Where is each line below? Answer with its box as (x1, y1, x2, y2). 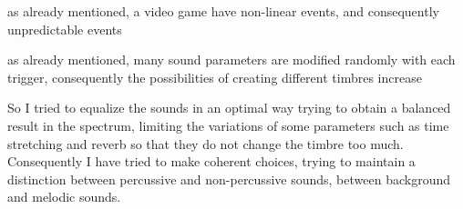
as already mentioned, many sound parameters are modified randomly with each (7, 50, 456, 69)
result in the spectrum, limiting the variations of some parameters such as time (7, 115, 449, 134)
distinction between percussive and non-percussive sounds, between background (7, 169, 450, 188)
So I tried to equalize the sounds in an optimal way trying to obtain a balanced (7, 98, 451, 117)
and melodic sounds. (7, 187, 121, 206)
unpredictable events (7, 19, 122, 38)
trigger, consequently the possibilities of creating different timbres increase (7, 67, 422, 86)
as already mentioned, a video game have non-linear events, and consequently (7, 2, 439, 20)
